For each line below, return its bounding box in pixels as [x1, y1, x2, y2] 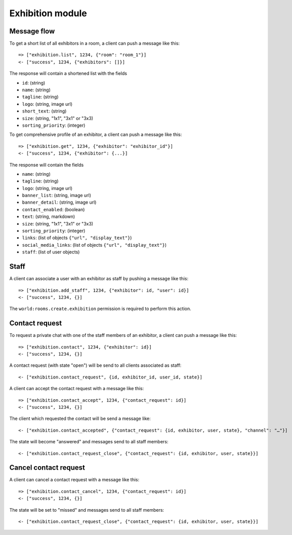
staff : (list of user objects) [22, 249, 80, 255]
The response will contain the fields [9, 162, 84, 168]
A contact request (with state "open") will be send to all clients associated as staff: [9, 362, 182, 368]
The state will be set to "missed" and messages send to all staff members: [9, 507, 164, 513]
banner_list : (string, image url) [22, 193, 91, 199]
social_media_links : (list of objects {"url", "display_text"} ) [22, 242, 167, 248]
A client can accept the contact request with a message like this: [9, 386, 144, 392]
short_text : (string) [22, 108, 67, 114]
